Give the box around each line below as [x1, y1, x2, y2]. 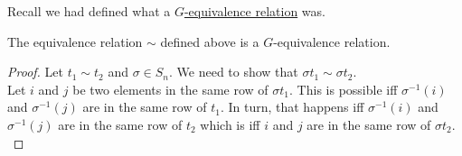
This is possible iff [297, 79, 398, 98]
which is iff [200, 115, 260, 133]
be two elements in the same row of [72, 79, 269, 98]
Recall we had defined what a [7, 2, 171, 20]
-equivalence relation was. [184, 2, 325, 20]
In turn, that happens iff [228, 97, 364, 116]
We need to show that [176, 62, 298, 81]
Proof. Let [7, 62, 63, 81]
